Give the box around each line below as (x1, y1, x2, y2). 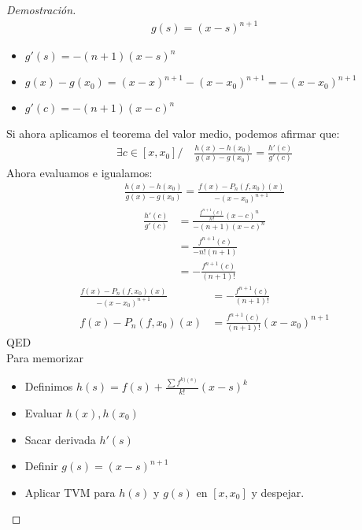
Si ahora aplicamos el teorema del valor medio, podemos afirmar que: (6, 125, 340, 142)
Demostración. (6, 2, 76, 17)
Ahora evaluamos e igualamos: (6, 164, 153, 180)
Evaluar (24, 405, 63, 421)
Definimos (24, 378, 73, 395)
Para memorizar (6, 349, 83, 365)
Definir (24, 458, 58, 474)
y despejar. (251, 484, 305, 500)
